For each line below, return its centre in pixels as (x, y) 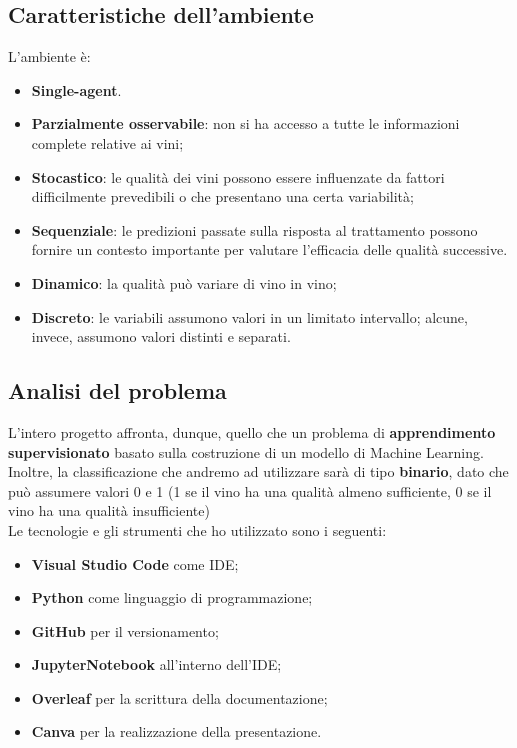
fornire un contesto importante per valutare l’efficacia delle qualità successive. (269, 249)
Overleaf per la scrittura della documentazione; (179, 697)
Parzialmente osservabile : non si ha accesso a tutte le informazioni (245, 123)
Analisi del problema (117, 390)
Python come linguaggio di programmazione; (172, 597)
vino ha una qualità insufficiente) (109, 510)
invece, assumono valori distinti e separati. (161, 336)
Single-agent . (76, 89)
